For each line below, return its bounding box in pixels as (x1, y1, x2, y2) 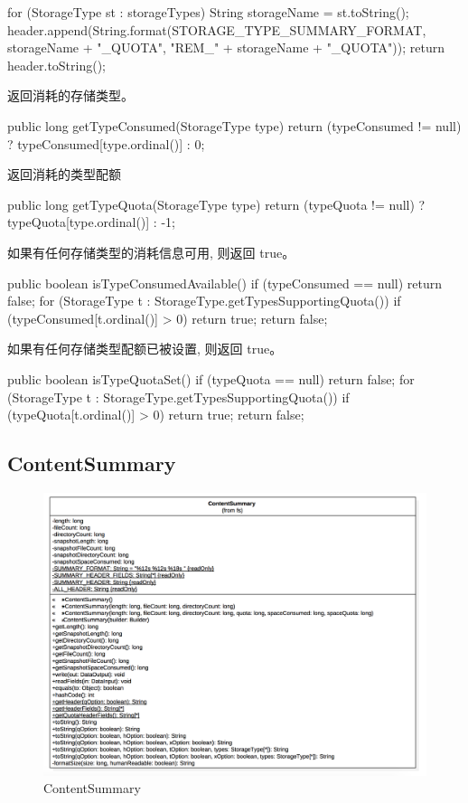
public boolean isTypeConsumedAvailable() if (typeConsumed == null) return (7, 273, 443, 292)
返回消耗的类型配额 (7, 165, 121, 184)
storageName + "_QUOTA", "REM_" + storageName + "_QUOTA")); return (7, 38, 445, 57)
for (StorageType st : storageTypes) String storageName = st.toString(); (7, 3, 409, 21)
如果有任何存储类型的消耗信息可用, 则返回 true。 (7, 242, 295, 261)
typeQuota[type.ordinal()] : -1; (7, 213, 175, 231)
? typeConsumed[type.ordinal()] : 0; (7, 134, 205, 153)
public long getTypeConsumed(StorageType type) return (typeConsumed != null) (7, 116, 462, 135)
